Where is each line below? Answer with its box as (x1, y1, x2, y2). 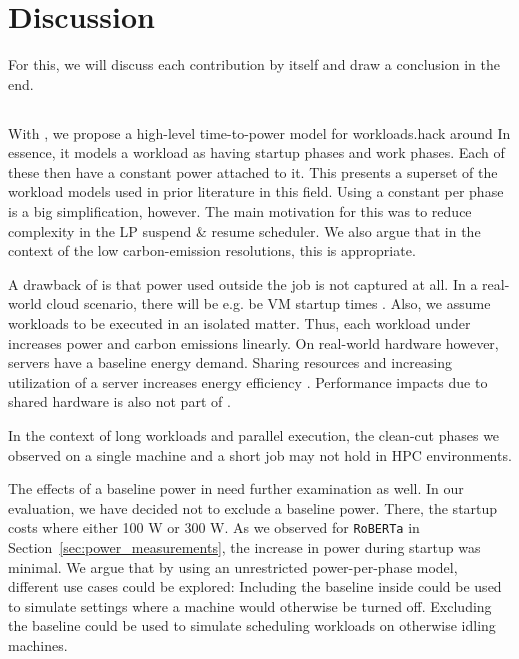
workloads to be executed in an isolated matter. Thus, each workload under (8, 313, 471, 334)
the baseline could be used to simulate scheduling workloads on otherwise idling (8, 615, 496, 636)
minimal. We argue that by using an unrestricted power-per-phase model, (8, 556, 458, 577)
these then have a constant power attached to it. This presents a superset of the (8, 161, 498, 182)
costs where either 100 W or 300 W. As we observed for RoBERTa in (8, 517, 420, 538)
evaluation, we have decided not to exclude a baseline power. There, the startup (8, 497, 498, 518)
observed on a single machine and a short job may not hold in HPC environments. (8, 444, 512, 465)
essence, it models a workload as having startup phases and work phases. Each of (8, 142, 505, 163)
